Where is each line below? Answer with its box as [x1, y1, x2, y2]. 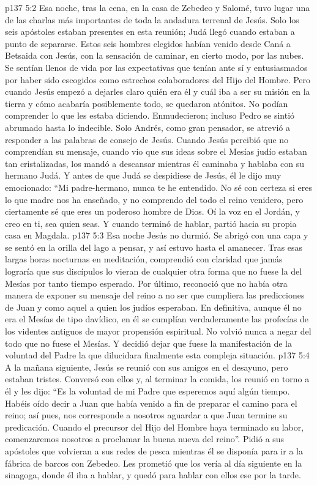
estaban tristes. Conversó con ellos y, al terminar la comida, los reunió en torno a [5, 372, 310, 385]
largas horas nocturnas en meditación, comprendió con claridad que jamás [5, 253, 283, 265]
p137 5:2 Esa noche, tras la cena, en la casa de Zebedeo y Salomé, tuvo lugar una [5, 1, 310, 13]
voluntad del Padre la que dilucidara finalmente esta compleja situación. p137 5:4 [5, 349, 310, 361]
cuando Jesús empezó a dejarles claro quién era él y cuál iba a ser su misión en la [5, 85, 310, 98]
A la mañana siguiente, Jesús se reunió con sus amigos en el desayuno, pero [5, 360, 288, 373]
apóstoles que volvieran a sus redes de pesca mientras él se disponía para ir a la [5, 444, 303, 457]
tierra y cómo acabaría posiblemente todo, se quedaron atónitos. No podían [5, 97, 288, 109]
